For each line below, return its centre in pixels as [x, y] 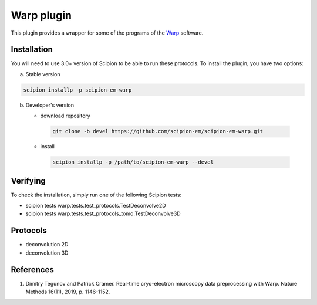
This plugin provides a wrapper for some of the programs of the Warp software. [107, 33]
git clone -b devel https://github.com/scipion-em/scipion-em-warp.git [158, 131]
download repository [65, 116]
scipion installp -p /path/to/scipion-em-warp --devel [133, 162]
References [32, 270]
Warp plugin [41, 15]
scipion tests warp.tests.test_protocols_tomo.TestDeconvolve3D [103, 213]
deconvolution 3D [47, 253]
